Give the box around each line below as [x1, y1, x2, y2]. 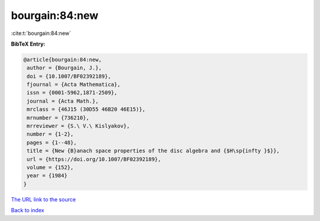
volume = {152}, [27, 164, 74, 171]
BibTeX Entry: [11, 40, 46, 47]
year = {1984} [27, 172, 68, 179]
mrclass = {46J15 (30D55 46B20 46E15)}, [27, 106, 146, 113]
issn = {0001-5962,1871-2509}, [27, 89, 118, 96]
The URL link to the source [11, 196, 76, 203]
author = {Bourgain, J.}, [27, 65, 102, 71]
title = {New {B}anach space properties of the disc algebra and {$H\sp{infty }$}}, [27, 148, 280, 154]
